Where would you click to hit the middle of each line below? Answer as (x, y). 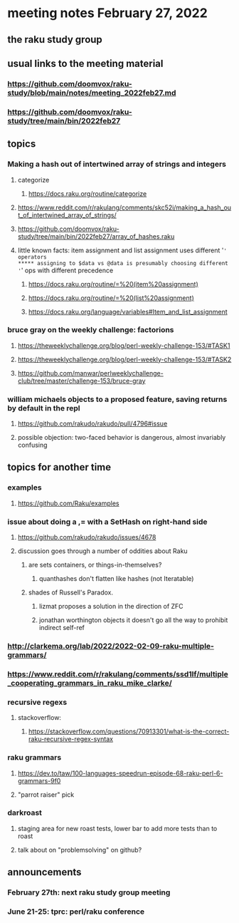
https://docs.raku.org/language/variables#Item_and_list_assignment (128, 311)
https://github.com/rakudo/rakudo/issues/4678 (87, 537)
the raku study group (55, 40)
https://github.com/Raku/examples (68, 503)
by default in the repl (44, 408)
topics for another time (59, 467)
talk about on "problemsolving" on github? (80, 850)
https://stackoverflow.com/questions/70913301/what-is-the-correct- (129, 731)
